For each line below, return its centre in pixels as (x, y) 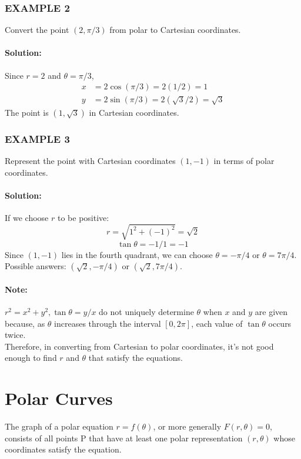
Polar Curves (59, 398)
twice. (15, 335)
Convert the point (37, 30)
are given (271, 311)
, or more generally (187, 426)
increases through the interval (108, 323)
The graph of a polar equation (59, 426)
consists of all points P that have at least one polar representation (124, 438)
